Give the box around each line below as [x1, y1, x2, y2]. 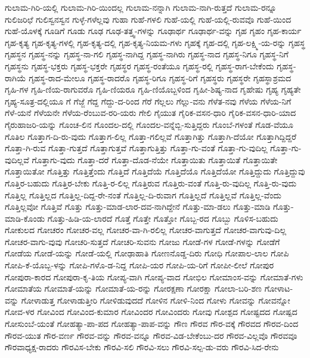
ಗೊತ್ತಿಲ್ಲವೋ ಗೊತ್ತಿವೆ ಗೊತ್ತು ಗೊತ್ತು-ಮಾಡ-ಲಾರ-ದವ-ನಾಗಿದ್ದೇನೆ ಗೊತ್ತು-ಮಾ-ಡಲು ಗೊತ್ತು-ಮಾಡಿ [5, 200, 271, 213]
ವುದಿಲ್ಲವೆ [5, 153, 29, 166]
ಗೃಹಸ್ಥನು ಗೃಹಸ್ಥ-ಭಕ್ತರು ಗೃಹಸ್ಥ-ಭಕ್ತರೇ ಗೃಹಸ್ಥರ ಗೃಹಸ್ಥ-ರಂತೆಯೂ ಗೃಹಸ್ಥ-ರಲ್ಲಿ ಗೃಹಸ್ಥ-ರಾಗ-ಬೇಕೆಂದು [5, 59, 274, 72]
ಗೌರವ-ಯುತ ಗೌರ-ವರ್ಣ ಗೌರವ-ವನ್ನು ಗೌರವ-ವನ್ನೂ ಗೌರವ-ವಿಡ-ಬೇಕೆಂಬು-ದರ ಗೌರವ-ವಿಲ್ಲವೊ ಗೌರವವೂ [5, 329, 297, 341]
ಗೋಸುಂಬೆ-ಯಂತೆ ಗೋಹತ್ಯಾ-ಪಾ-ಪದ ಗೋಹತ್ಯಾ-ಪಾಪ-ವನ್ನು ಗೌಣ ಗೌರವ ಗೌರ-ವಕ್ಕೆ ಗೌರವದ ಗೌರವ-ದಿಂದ [5, 317, 299, 330]
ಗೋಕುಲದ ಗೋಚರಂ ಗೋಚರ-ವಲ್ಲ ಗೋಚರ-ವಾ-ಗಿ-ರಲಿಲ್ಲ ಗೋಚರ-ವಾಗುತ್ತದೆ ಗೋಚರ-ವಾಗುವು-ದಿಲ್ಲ [5, 224, 287, 236]
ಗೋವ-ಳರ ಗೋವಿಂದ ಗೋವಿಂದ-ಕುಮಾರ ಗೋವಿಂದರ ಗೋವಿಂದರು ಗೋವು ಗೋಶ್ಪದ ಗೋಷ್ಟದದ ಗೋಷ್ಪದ [5, 305, 297, 318]
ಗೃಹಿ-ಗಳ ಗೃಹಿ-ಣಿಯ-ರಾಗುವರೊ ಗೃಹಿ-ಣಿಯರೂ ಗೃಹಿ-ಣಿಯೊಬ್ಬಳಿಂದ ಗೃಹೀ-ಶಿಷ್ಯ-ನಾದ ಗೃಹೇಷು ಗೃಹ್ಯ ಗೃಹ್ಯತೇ [5, 83, 301, 96]
